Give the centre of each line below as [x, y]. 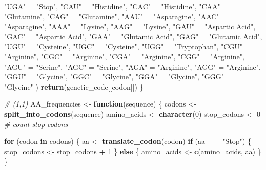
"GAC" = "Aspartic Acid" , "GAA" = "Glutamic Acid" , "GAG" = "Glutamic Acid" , [133, 36]
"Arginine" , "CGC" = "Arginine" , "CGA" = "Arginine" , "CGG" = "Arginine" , [124, 56]
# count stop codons [36, 124]
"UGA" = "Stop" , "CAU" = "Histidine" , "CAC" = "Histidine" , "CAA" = [116, 6]
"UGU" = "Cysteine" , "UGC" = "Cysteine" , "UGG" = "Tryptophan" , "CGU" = [127, 46]
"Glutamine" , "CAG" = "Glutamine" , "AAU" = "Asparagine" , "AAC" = [116, 16]
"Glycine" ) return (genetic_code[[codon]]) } [74, 86]
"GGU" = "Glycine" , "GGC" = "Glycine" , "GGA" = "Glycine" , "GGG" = [118, 77]
